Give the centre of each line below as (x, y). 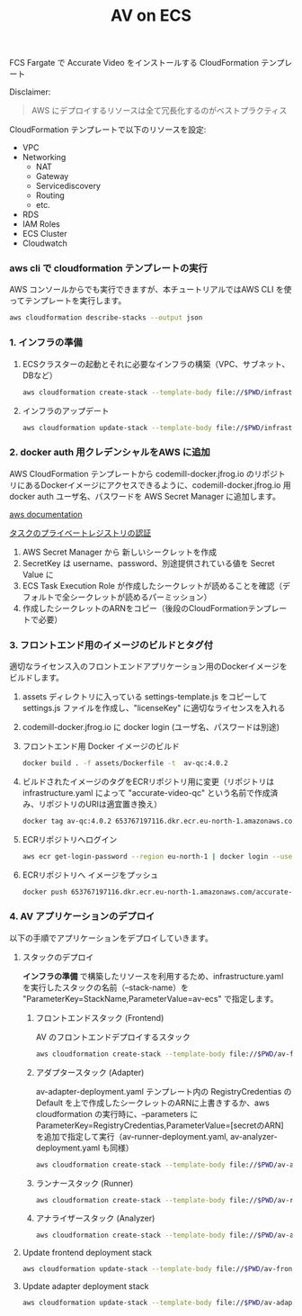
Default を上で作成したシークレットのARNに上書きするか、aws (152, 1103)
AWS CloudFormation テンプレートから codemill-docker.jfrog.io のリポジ (144, 473)
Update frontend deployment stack (87, 1253)
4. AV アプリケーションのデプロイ (82, 916)
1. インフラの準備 (46, 343)
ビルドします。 (37, 677)
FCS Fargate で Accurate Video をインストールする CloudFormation (134, 63)
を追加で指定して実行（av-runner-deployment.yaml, (132, 1136)
